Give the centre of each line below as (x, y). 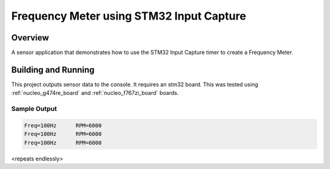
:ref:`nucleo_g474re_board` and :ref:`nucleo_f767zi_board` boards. (95, 93)
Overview (30, 38)
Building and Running (53, 69)
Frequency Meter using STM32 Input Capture (129, 16)
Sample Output (34, 109)
